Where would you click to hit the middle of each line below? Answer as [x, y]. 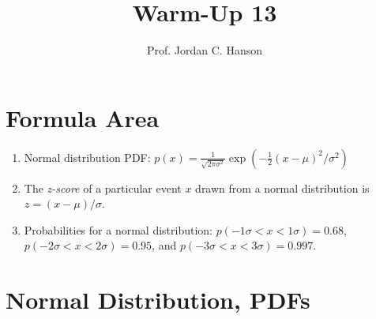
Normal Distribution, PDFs [158, 300]
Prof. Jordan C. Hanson [205, 50]
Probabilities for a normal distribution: [118, 229]
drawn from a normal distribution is [282, 188]
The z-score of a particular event [103, 188]
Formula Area [83, 117]
